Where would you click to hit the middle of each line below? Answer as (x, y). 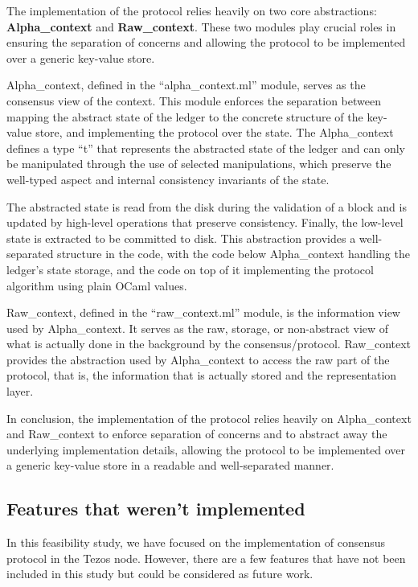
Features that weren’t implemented (156, 509)
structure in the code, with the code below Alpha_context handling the (234, 254)
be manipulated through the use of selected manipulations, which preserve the (199, 164)
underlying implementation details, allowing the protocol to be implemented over (206, 449)
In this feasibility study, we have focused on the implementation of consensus (196, 542)
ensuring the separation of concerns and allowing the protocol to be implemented (206, 42)
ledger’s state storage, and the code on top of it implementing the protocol (190, 269)
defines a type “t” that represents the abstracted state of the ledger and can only (206, 148)
